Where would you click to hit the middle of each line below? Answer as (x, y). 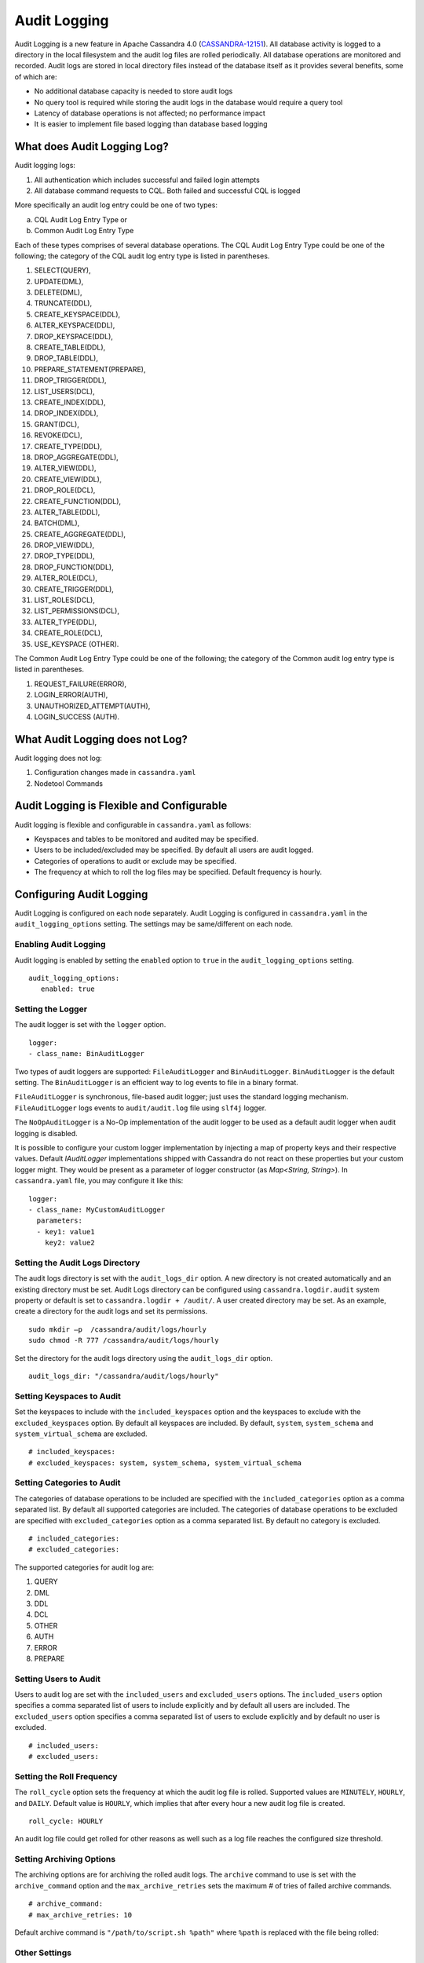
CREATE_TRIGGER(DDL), (74, 589)
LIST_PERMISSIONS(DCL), (77, 611)
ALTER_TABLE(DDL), (67, 512)
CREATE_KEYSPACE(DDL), (77, 314)
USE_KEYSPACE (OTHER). (77, 644)
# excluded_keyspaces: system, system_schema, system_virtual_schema (165, 1463)
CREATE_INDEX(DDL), (70, 402)
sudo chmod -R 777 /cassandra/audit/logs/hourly (124, 1340)
